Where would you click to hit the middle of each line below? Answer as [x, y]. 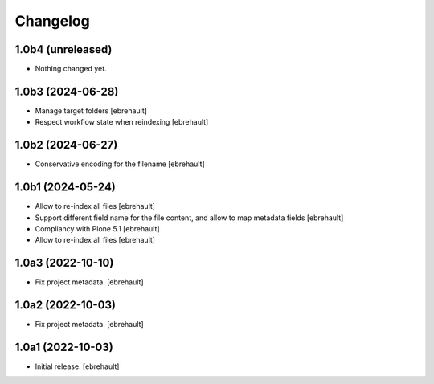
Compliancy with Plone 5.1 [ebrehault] [97, 228]
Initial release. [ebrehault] [77, 366]
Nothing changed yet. [71, 69]
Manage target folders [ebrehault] [91, 110]
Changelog [52, 21]
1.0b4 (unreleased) [63, 49]
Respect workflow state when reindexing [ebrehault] [122, 122]
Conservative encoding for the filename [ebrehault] [120, 164]
